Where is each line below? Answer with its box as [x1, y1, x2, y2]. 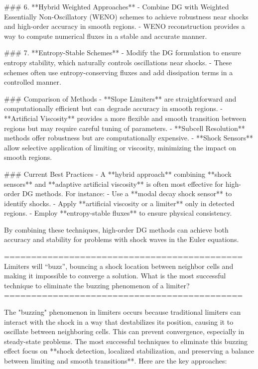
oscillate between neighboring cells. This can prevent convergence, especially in [4, 326, 245, 337]
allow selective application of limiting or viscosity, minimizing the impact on [4, 142, 237, 152]
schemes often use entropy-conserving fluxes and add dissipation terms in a [4, 67, 233, 77]
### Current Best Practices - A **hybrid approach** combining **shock [4, 168, 232, 179]
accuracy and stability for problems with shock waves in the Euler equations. [4, 234, 239, 245]
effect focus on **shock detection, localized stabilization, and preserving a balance [4, 346, 255, 356]
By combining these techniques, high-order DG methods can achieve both [4, 224, 229, 235]
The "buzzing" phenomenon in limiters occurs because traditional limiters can [4, 307, 241, 317]
